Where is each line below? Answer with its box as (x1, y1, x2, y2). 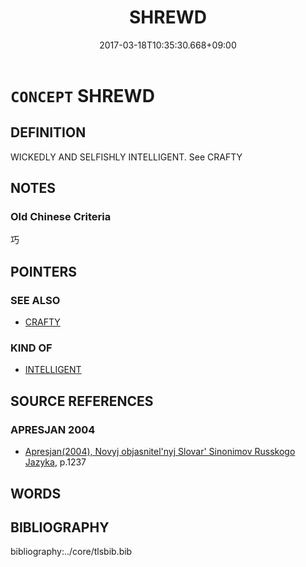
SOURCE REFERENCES (10, 392, 154, 410)
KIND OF (10, 341, 53, 355)
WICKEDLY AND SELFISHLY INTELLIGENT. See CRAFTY (10, 151, 243, 163)
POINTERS (10, 263, 78, 280)
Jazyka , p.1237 (24, 456, 87, 468)
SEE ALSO (10, 293, 61, 307)
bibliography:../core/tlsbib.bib (10, 546, 133, 558)
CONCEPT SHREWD (10, 84, 155, 107)
